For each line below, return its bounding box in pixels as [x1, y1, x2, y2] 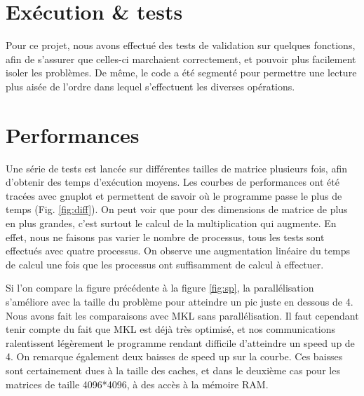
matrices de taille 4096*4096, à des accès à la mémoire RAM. [6, 376, 269, 391]
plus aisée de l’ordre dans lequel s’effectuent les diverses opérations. [6, 78, 295, 93]
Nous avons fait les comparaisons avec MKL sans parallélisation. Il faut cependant [6, 308, 359, 322]
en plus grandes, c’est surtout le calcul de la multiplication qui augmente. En [6, 216, 337, 230]
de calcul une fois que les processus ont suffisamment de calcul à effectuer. [6, 257, 324, 271]
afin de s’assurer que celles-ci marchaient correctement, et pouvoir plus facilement [6, 51, 356, 66]
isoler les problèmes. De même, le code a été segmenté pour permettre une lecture [6, 65, 357, 80]
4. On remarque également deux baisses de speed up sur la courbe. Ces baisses [6, 349, 343, 364]
